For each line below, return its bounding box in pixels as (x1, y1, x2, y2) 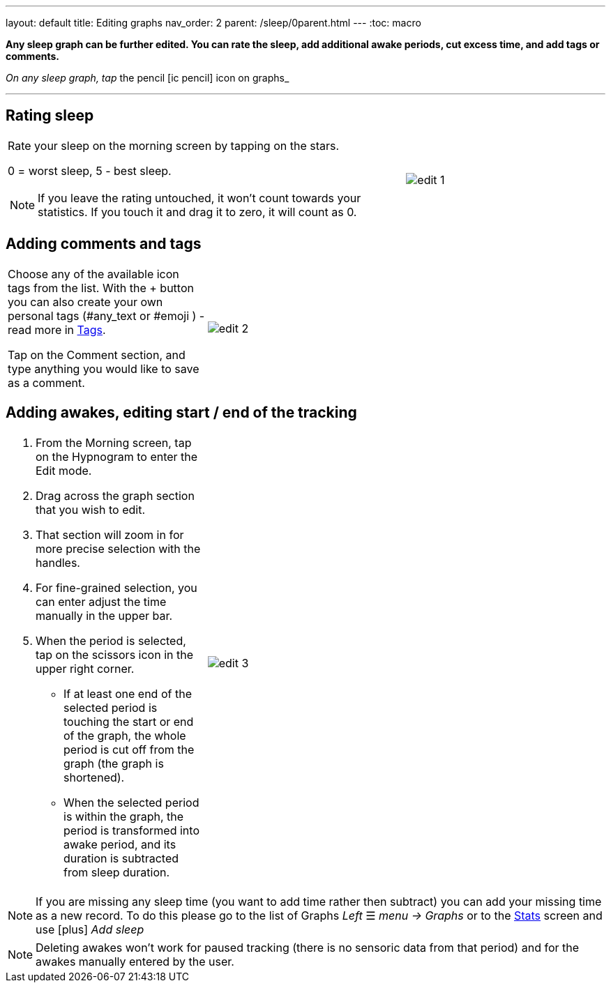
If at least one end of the (63, 686, 192, 701)
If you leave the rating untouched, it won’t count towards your (38, 190, 361, 205)
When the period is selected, (36, 633, 186, 648)
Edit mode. (36, 463, 92, 478)
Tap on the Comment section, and (8, 347, 186, 362)
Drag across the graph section (36, 488, 195, 503)
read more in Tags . (8, 322, 106, 337)
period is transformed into (63, 823, 199, 837)
